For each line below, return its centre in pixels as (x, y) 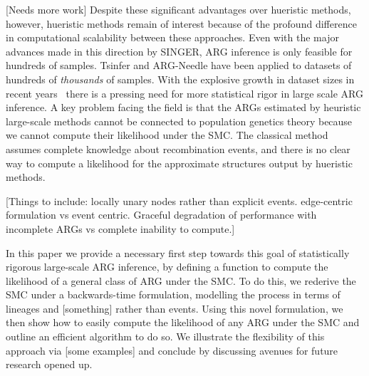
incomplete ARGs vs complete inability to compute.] (120, 228)
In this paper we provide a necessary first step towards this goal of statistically (178, 252)
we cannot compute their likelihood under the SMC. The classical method (167, 135)
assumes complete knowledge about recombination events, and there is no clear (178, 148)
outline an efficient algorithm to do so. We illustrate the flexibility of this (165, 336)
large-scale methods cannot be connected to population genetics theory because (179, 121)
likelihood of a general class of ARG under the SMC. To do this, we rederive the (181, 280)
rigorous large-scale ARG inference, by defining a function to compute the (167, 267)
